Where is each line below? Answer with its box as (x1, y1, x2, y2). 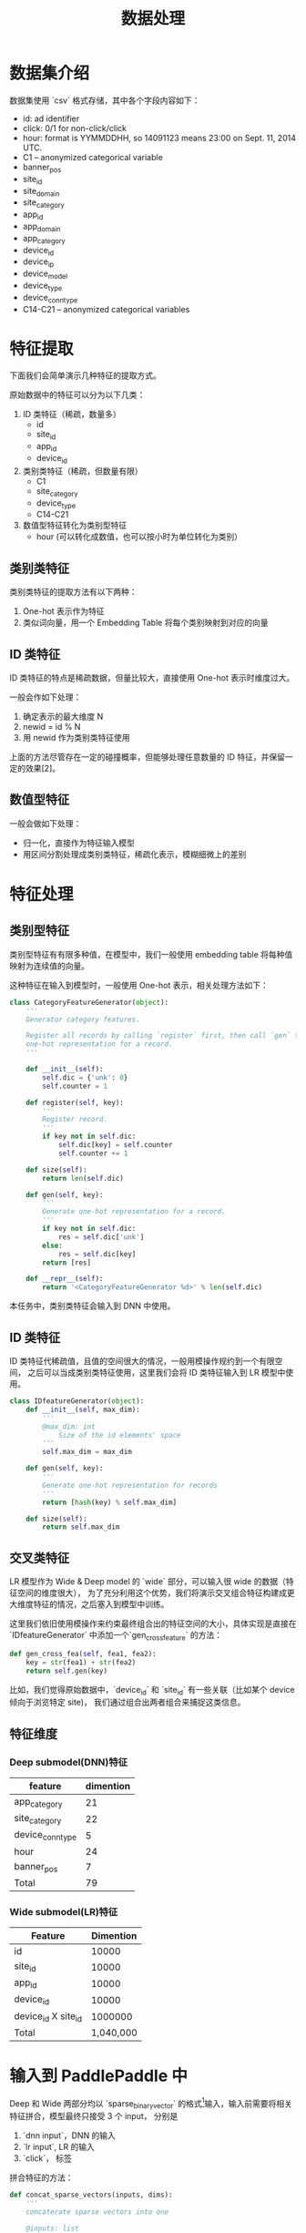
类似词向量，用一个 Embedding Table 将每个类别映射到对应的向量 (22, 617, 269, 629)
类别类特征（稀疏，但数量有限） (22, 466, 143, 476)
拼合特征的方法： (9, 2172, 74, 2183)
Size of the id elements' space (57, 1430, 181, 1439)
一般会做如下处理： (9, 817, 82, 829)
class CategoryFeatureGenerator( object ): (9, 998, 169, 1007)
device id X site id (14, 2010, 83, 2023)
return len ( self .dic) (42, 1173, 125, 1183)
